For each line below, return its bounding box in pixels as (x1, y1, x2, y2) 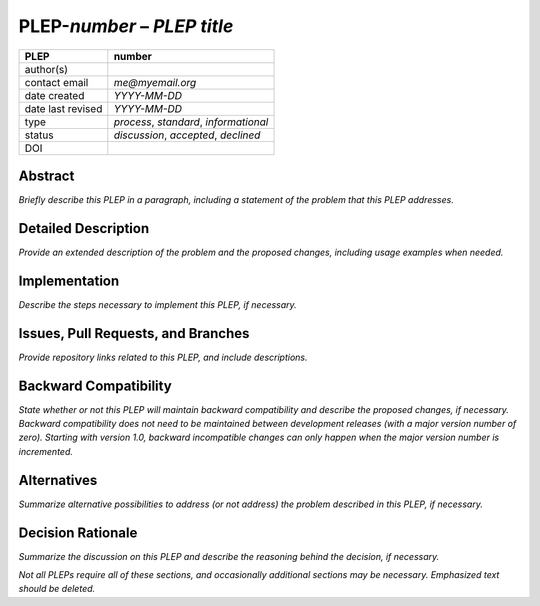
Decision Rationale (18, 524, 138, 541)
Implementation (18, 272, 120, 289)
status (24, 128, 54, 142)
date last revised (24, 101, 103, 115)
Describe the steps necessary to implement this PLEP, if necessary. (18, 298, 297, 310)
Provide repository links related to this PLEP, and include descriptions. (18, 351, 309, 363)
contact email (24, 75, 89, 89)
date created (24, 88, 85, 102)
